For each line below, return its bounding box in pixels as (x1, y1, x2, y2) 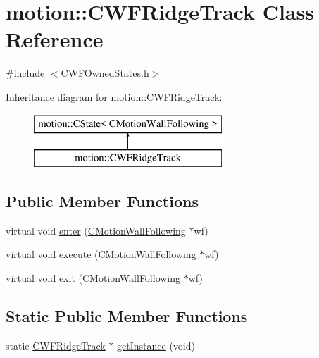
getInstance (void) (117, 338, 195, 352)
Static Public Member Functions (6, 305, 248, 327)
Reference (6, 25, 104, 54)
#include (6, 66, 45, 80)
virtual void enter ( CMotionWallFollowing (6, 223, 186, 237)
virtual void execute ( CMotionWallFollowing (6, 247, 196, 261)
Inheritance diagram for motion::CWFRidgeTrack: (6, 89, 223, 104)
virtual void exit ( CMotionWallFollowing (6, 271, 181, 285)
